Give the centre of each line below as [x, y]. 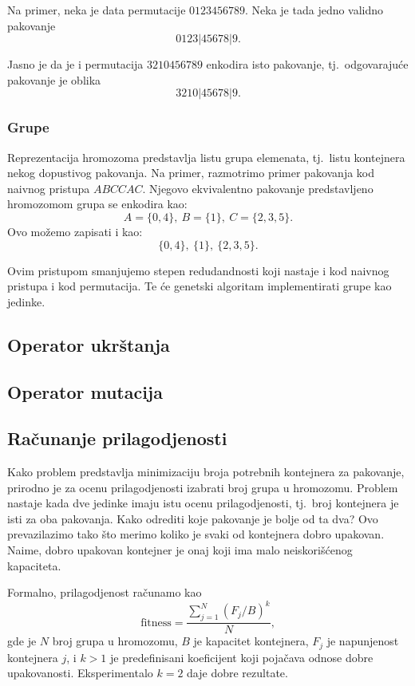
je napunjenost [363, 641]
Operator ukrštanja [89, 344]
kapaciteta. [34, 565]
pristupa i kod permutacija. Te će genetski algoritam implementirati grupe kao [200, 286]
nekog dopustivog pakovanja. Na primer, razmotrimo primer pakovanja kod [191, 173]
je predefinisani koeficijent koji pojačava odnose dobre [242, 657]
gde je [22, 641]
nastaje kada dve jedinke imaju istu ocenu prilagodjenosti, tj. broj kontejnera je [203, 503]
